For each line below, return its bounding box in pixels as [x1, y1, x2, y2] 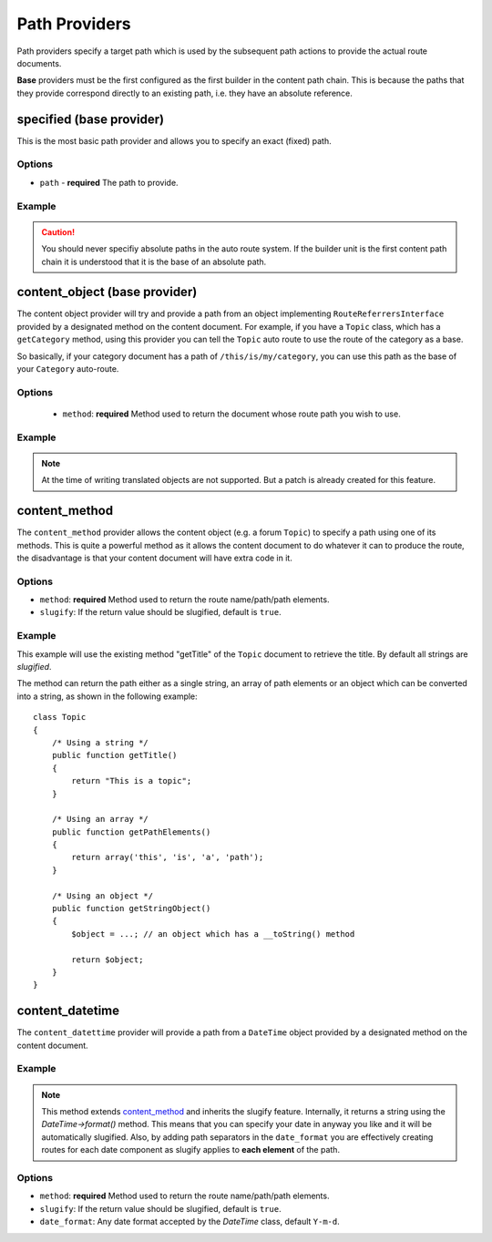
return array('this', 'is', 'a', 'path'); [71, 852, 264, 863]
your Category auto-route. [16, 363, 119, 374]
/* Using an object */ [51, 890, 154, 901]
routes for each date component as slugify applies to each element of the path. [41, 1144, 341, 1155]
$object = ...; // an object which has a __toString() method [71, 929, 355, 939]
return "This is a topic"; [71, 775, 192, 786]
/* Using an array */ [51, 814, 149, 825]
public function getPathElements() [51, 826, 211, 837]
